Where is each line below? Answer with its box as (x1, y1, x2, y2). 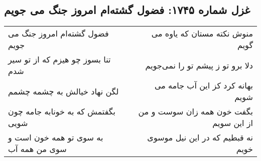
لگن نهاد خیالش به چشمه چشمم (8, 85, 119, 97)
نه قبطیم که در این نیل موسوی (147, 131, 253, 143)
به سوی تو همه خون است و (8, 131, 103, 143)
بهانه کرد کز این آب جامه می (154, 79, 253, 91)
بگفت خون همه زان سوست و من (138, 105, 253, 117)
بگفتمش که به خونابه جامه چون (8, 105, 116, 117)
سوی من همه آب (8, 143, 67, 155)
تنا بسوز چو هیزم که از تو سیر (8, 53, 111, 65)
